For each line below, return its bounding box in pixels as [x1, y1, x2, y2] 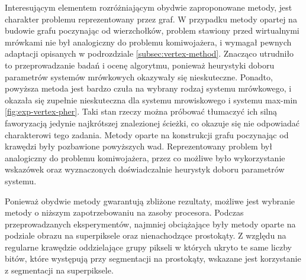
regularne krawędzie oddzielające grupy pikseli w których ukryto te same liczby [5, 240, 292, 253]
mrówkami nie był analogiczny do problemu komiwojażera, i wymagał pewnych [5, 35, 292, 48]
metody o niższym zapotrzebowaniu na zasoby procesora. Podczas [5, 206, 244, 219]
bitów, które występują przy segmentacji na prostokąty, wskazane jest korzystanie [5, 252, 301, 265]
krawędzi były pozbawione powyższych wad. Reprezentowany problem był [5, 140, 272, 152]
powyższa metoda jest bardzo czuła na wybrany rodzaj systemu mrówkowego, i [5, 82, 292, 95]
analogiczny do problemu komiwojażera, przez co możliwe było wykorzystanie [5, 151, 285, 164]
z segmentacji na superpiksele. [5, 264, 114, 276]
